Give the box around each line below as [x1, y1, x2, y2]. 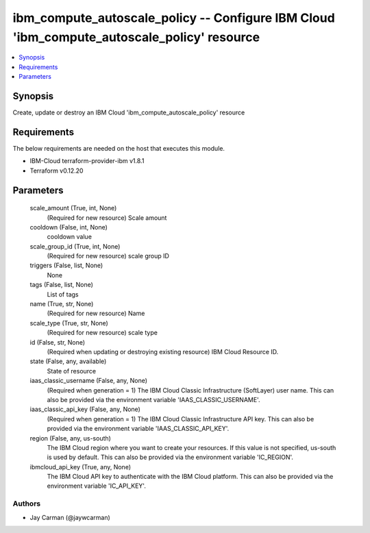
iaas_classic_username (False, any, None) [29, 377, 147, 385]
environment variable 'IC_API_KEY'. [47, 482, 147, 490]
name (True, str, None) [29, 300, 94, 308]
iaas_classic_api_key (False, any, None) [29, 405, 140, 414]
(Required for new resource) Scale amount [47, 213, 167, 222]
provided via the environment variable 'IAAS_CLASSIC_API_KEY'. [47, 425, 230, 433]
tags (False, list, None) [29, 281, 94, 289]
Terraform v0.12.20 [29, 166, 84, 175]
